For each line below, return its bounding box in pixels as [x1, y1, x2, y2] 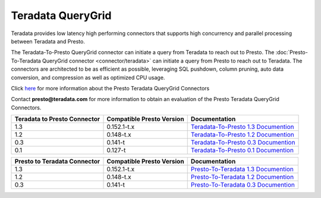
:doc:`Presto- [275, 49, 309, 56]
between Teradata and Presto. [11, 37, 86, 45]
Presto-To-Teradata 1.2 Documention [190, 173, 294, 181]
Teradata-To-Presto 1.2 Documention [190, 131, 294, 139]
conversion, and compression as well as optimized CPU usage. [11, 74, 165, 81]
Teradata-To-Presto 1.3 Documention [190, 122, 294, 131]
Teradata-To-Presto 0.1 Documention [190, 146, 294, 155]
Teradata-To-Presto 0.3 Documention [190, 139, 295, 147]
